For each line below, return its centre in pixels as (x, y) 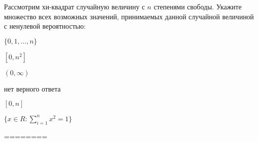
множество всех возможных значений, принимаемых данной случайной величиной (129, 16)
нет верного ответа (32, 88)
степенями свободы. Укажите (198, 6)
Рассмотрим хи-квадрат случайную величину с (75, 6)
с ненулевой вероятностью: (45, 26)
